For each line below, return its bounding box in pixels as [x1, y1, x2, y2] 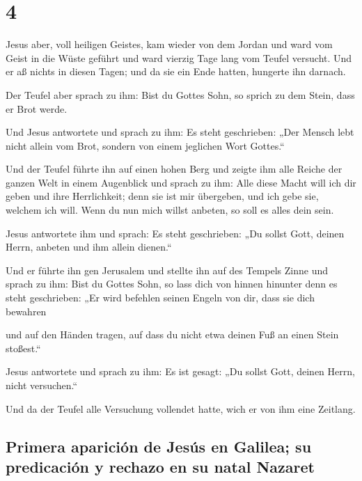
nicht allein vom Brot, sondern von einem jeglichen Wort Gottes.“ [6, 138, 285, 152]
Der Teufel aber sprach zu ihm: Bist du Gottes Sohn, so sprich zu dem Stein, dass [6, 87, 355, 102]
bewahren [6, 303, 47, 318]
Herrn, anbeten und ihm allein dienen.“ [6, 239, 172, 254]
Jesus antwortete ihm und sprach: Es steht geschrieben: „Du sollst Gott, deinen [6, 226, 345, 240]
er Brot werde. [6, 101, 68, 116]
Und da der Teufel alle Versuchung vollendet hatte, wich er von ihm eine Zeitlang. [6, 401, 356, 416]
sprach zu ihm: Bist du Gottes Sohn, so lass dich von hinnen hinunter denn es [6, 276, 338, 291]
